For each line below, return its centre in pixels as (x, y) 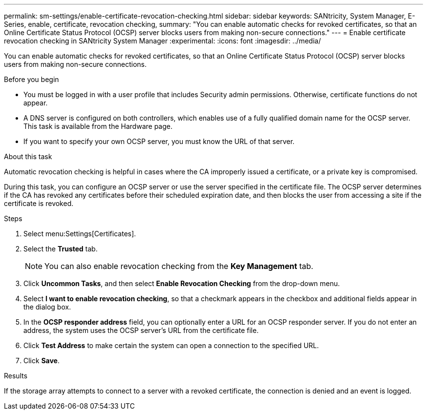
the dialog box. (47, 307)
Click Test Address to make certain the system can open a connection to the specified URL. (171, 345)
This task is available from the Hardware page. (98, 126)
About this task (28, 156)
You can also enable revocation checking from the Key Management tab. (179, 266)
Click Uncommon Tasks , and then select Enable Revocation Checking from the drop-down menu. (182, 283)
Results (16, 376)
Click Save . (42, 361)
